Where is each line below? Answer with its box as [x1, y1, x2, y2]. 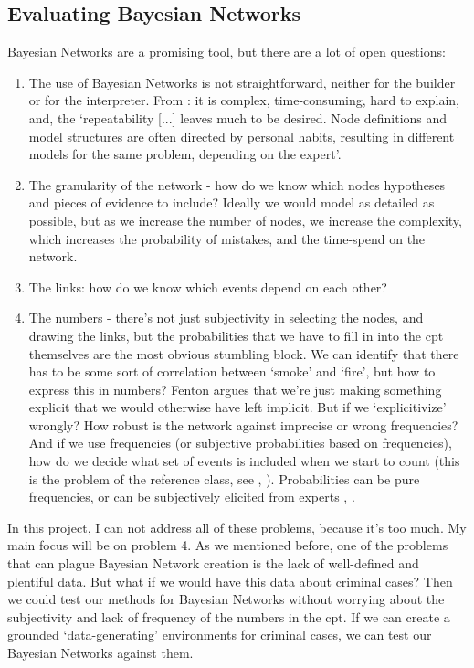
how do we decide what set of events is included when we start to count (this [28, 451, 460, 471]
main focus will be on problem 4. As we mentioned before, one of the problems [7, 535, 448, 555]
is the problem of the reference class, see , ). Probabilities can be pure [28, 469, 420, 488]
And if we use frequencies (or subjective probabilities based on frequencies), [28, 433, 452, 452]
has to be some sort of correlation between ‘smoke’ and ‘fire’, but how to [28, 362, 436, 381]
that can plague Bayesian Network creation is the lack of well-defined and [7, 554, 419, 573]
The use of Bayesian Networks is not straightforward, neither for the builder [28, 72, 456, 91]
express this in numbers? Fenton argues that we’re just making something [28, 379, 442, 398]
